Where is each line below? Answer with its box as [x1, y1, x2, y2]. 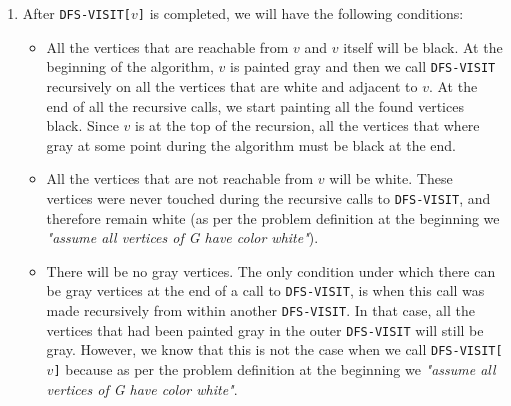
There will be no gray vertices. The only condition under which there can [46, 260, 496, 281]
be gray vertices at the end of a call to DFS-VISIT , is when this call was [46, 280, 485, 301]
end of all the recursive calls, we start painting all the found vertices [46, 95, 464, 116]
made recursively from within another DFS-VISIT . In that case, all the [46, 299, 475, 320]
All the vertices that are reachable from [46, 36, 289, 57]
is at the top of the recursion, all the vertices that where [135, 115, 480, 136]
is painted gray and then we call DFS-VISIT [230, 56, 496, 77]
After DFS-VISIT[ [22, 3, 131, 23]
